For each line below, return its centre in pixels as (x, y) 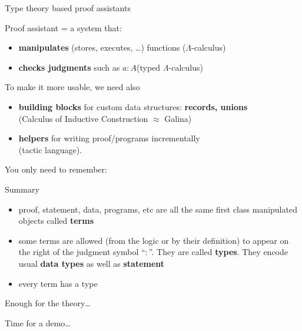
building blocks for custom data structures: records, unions (133, 106)
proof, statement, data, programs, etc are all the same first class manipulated (158, 209)
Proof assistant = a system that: (63, 27)
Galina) (178, 118)
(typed (149, 67)
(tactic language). (50, 149)
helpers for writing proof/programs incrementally (109, 138)
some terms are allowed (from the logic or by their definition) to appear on (154, 240)
